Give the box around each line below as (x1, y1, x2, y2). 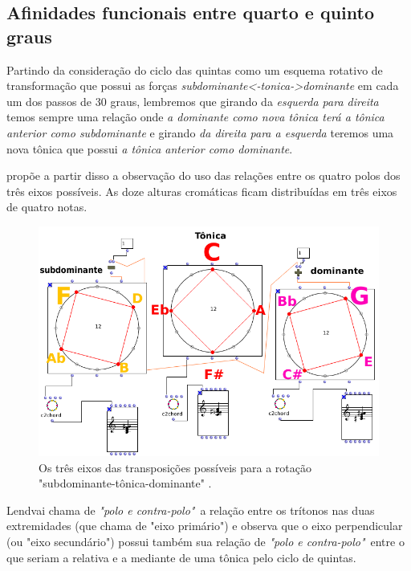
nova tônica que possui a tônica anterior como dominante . (6, 140, 293, 157)
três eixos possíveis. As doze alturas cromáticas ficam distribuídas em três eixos (6, 182, 397, 199)
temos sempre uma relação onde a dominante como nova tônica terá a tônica (6, 108, 385, 125)
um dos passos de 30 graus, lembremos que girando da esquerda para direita (6, 92, 379, 109)
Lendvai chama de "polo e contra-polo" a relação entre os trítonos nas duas (6, 501, 375, 518)
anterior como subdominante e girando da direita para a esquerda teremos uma (6, 124, 394, 141)
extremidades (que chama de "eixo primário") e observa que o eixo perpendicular (6, 517, 403, 534)
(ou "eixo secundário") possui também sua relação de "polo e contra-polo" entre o (6, 532, 405, 549)
